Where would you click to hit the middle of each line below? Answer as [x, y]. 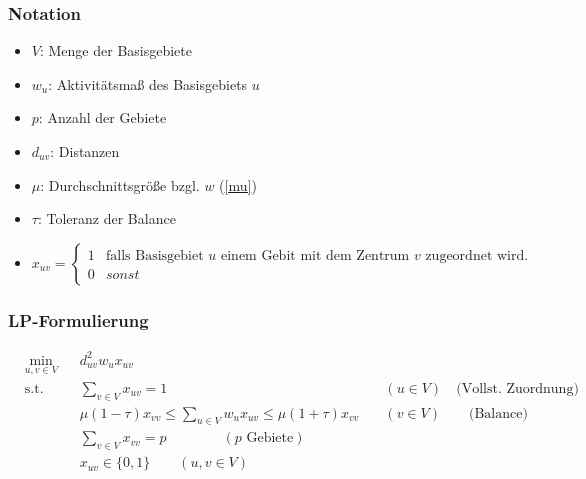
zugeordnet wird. [477, 255]
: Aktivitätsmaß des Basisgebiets [148, 83]
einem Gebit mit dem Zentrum [315, 255]
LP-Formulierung [78, 319]
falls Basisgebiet [155, 255]
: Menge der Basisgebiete [115, 50]
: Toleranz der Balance [106, 218]
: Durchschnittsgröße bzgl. [120, 184]
